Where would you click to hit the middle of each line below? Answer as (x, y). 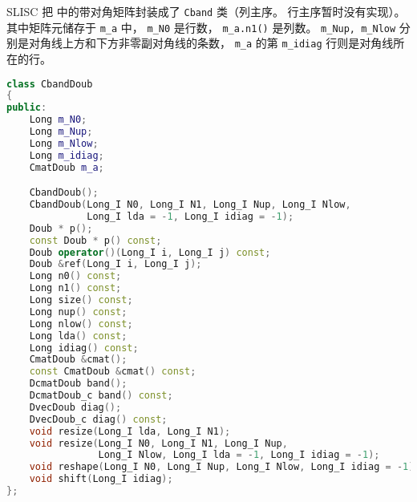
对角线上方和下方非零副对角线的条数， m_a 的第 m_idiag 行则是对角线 (211, 43)
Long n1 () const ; (75, 288)
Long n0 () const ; (75, 276)
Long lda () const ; (78, 336)
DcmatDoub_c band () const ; (101, 396)
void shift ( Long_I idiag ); (101, 479)
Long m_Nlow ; (64, 143)
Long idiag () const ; (84, 348)
